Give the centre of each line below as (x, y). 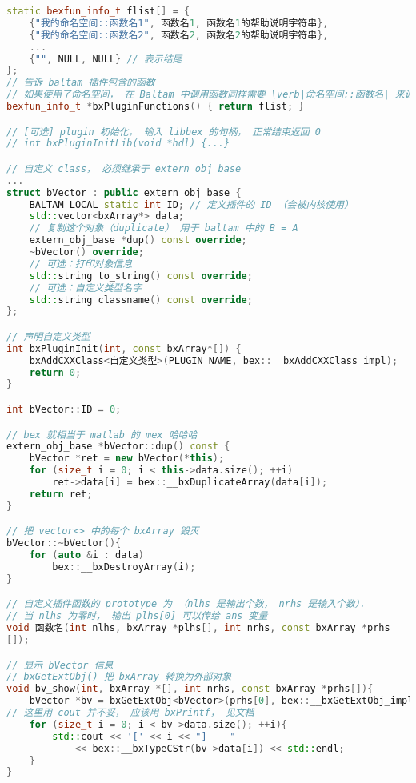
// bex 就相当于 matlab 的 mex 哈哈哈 (102, 435)
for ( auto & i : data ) (86, 555)
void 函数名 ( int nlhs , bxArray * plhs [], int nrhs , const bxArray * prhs (198, 628)
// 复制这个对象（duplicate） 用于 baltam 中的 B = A (164, 228)
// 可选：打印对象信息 (81, 264)
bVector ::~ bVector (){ (64, 543)
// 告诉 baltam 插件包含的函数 (81, 83)
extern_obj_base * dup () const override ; (138, 240)
